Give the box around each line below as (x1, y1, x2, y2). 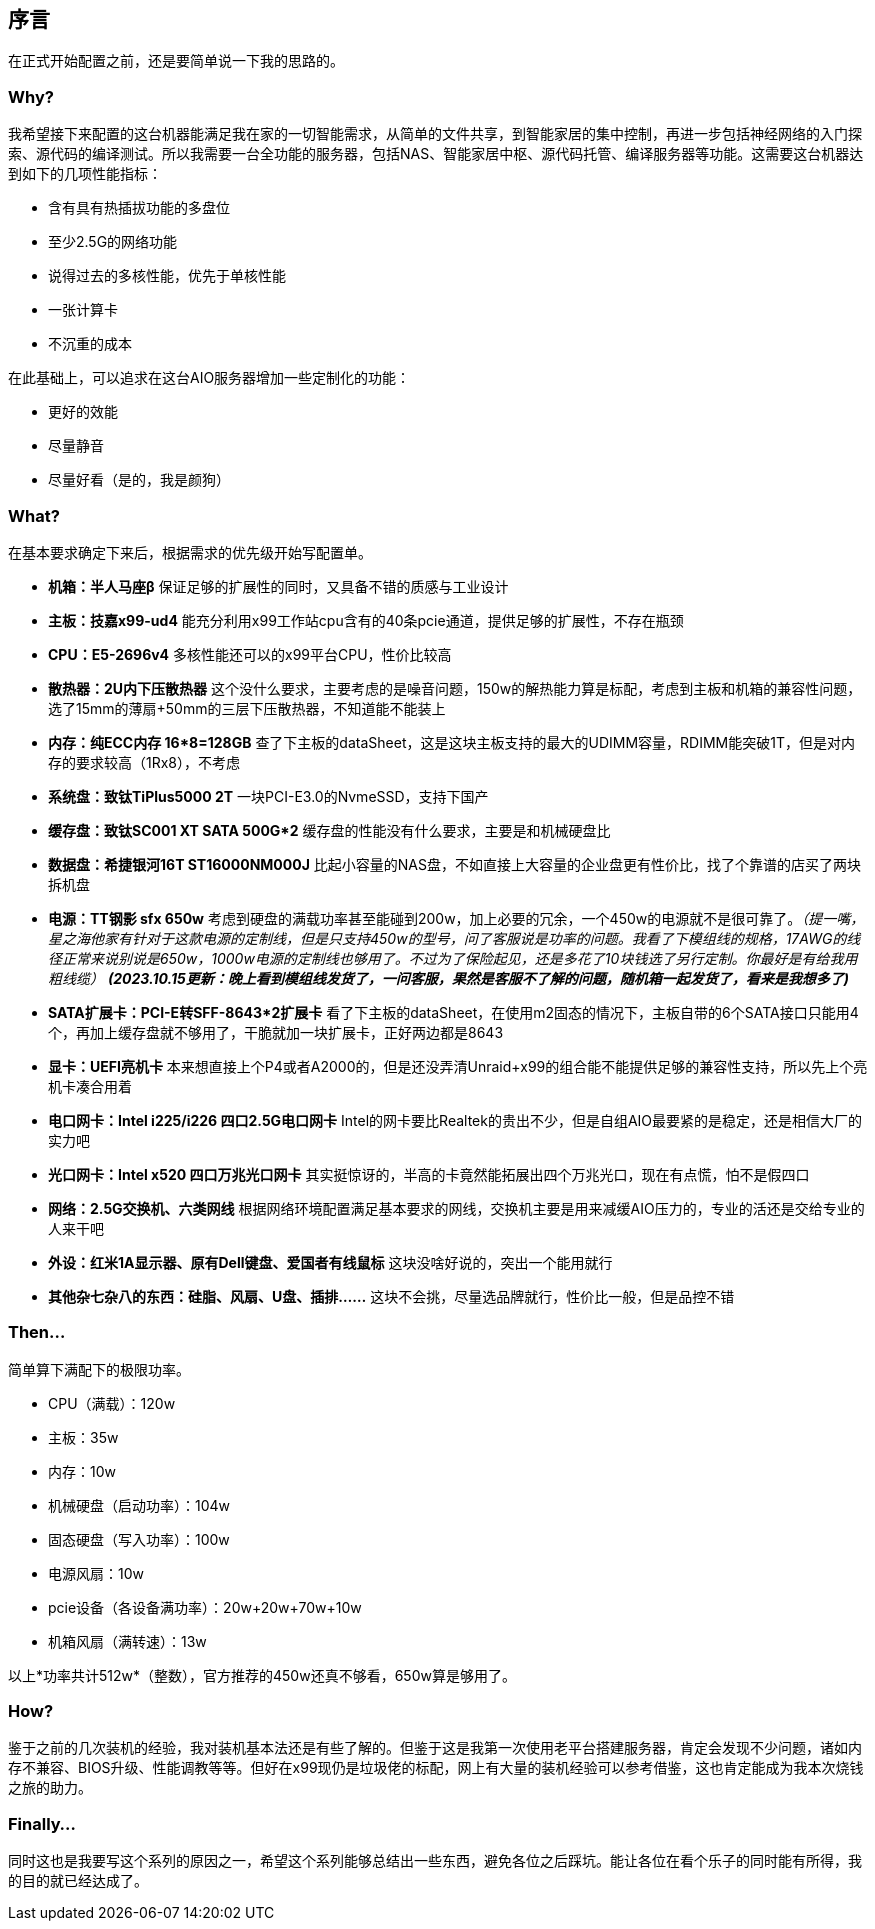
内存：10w (48, 1462, 116, 1480)
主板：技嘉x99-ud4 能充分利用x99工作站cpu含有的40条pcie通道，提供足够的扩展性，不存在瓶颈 (48, 611, 684, 629)
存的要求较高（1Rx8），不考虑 (48, 753, 241, 771)
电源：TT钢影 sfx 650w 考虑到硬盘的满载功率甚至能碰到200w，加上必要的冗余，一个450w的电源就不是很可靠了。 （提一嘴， (48, 909, 865, 927)
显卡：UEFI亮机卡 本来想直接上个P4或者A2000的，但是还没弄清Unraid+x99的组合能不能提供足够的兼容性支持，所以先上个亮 (48, 1057, 868, 1075)
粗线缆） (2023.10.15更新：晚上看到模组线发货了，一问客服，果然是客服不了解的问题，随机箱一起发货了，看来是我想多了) (48, 969, 849, 987)
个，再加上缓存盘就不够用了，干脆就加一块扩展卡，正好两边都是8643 (48, 1023, 504, 1041)
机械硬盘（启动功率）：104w (48, 1496, 231, 1514)
